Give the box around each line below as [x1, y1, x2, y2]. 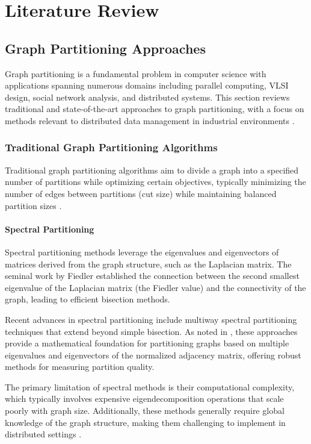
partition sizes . [5, 199, 62, 211]
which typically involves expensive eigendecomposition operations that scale [5, 392, 284, 405]
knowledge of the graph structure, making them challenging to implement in [5, 416, 286, 428]
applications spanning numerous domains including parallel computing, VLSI [5, 79, 289, 92]
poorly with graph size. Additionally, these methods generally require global [5, 404, 285, 417]
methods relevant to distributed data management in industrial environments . [5, 114, 295, 127]
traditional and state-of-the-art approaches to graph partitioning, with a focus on [5, 102, 304, 115]
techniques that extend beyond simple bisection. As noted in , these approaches [5, 325, 298, 337]
